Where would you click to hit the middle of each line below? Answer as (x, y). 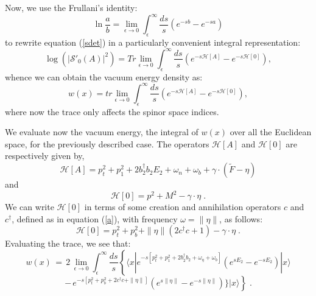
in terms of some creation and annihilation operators (183, 207)
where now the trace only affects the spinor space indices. (112, 111)
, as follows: (241, 218)
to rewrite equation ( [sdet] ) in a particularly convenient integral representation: (153, 42)
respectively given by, (45, 156)
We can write (30, 207)
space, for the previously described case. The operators (107, 143)
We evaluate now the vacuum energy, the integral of (102, 132)
